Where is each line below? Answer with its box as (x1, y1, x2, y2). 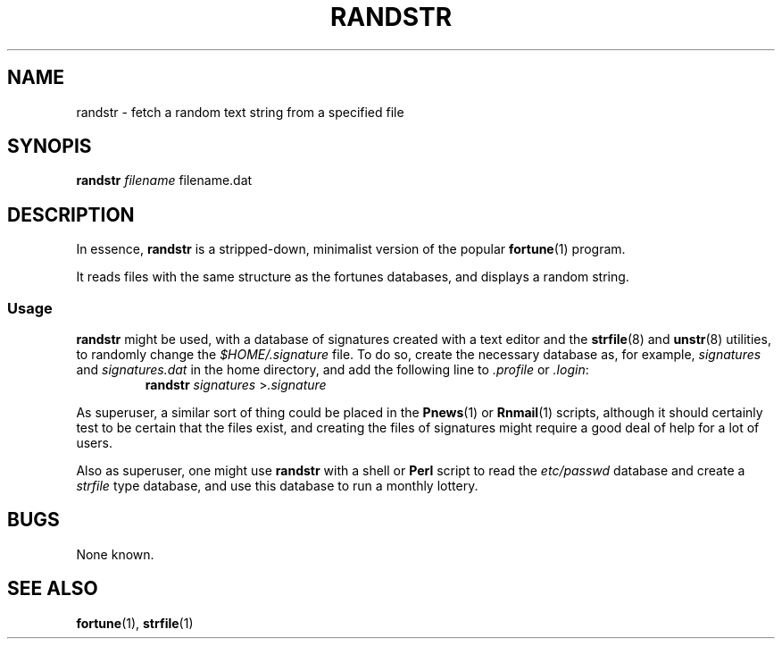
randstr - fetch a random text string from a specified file (76, 104, 404, 120)
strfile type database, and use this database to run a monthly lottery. (76, 478, 478, 494)
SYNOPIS (7, 135, 92, 158)
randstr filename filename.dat (76, 172, 253, 189)
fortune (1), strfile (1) (76, 615, 194, 631)
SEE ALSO (7, 577, 98, 600)
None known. (76, 546, 154, 562)
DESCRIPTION (7, 203, 135, 226)
